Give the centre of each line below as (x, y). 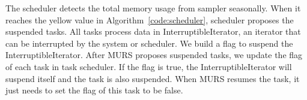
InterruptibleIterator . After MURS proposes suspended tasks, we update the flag (154, 55)
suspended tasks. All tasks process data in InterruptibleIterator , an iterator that (153, 31)
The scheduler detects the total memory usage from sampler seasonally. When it (153, 8)
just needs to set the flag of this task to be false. (94, 90)
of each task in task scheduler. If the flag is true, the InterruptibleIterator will (149, 66)
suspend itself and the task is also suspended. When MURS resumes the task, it (153, 78)
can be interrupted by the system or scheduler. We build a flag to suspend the (149, 43)
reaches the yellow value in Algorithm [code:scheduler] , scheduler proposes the (150, 19)
